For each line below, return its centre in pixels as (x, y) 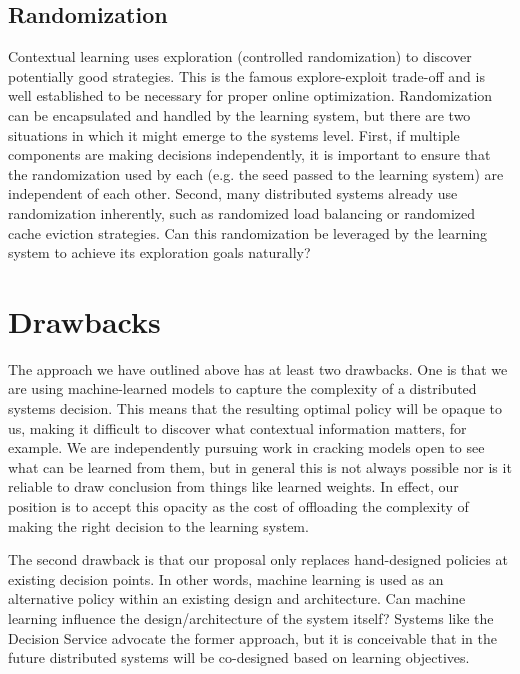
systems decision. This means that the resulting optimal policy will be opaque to (255, 408)
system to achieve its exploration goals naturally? (159, 252)
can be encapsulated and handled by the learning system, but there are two (239, 114)
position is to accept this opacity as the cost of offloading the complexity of (238, 506)
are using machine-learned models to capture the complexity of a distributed (242, 388)
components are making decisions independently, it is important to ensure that (249, 154)
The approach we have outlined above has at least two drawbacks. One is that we (258, 368)
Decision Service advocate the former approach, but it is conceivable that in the (252, 637)
